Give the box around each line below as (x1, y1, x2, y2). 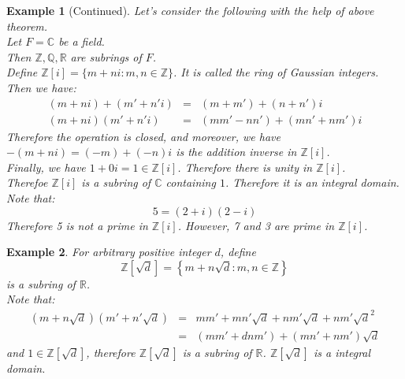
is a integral (313, 344, 371, 361)
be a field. (58, 33, 105, 50)
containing (165, 174, 216, 191)
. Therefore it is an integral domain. (225, 174, 399, 191)
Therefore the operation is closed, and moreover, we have (6, 128, 281, 144)
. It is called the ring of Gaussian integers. (173, 64, 379, 80)
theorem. (6, 17, 48, 34)
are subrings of (70, 48, 142, 65)
